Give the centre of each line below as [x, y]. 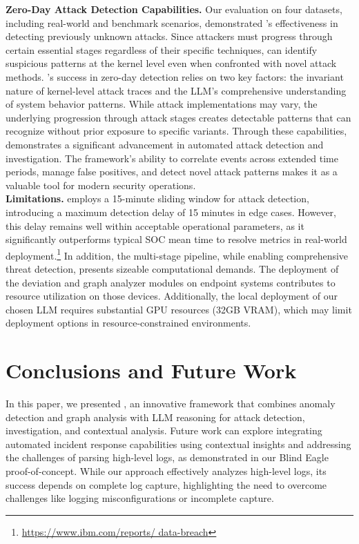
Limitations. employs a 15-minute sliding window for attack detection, [157, 198]
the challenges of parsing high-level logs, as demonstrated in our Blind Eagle [167, 457]
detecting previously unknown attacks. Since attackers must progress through [169, 36]
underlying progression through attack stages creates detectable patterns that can [178, 117]
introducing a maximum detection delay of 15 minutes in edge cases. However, [171, 212]
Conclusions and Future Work [151, 370]
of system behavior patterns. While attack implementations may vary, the [162, 104]
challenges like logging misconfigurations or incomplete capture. [140, 498]
